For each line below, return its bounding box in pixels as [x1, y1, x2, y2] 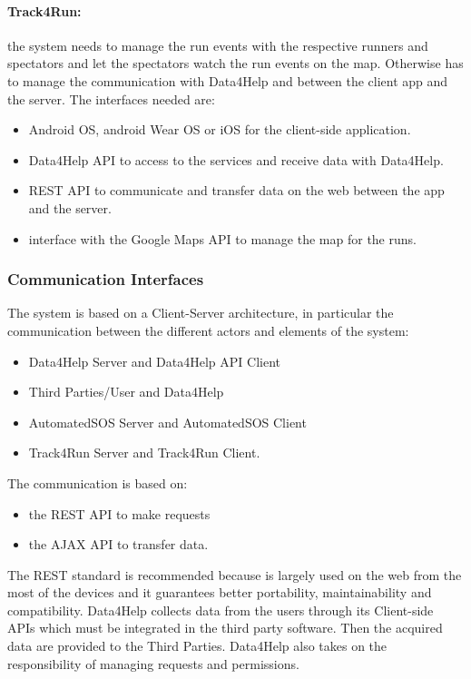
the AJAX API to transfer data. [28, 535, 209, 554]
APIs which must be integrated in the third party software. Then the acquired [7, 618, 443, 637]
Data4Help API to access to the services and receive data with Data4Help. [28, 150, 444, 169]
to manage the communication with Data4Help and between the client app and [7, 71, 448, 90]
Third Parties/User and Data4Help [28, 382, 224, 401]
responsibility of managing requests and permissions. [7, 654, 299, 673]
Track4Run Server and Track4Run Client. [28, 443, 260, 462]
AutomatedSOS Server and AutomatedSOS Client [28, 412, 307, 431]
